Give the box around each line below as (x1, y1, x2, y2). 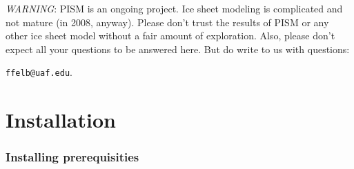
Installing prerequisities (6, 148, 139, 166)
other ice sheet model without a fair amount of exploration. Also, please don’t (6, 28, 335, 43)
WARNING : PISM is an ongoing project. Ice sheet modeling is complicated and (6, 1, 343, 15)
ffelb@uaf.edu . (6, 65, 72, 79)
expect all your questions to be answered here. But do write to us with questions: (6, 41, 350, 56)
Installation (6, 106, 116, 134)
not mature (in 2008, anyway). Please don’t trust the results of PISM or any (6, 14, 329, 29)
